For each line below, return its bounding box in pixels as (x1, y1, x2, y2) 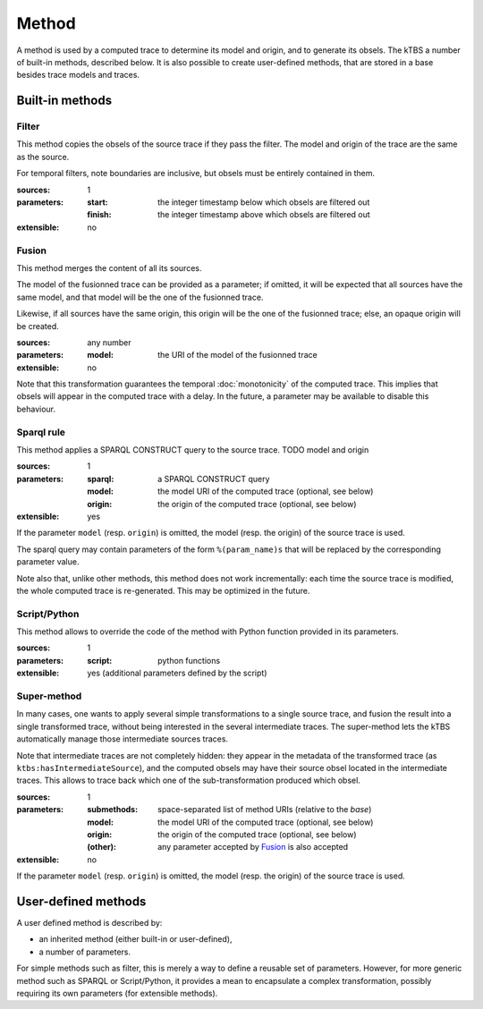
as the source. (16, 151, 70, 162)
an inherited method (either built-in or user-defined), (38, 934, 233, 945)
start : (87, 197, 108, 208)
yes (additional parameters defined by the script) (87, 667, 267, 679)
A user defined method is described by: (16, 917, 163, 928)
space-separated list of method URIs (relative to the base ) (157, 804, 372, 815)
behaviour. (16, 403, 56, 414)
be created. (16, 320, 60, 331)
